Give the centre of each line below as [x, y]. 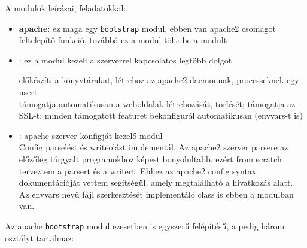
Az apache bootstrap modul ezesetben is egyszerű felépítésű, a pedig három [145, 226]
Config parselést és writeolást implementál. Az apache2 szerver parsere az [153, 147]
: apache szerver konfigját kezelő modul [91, 135]
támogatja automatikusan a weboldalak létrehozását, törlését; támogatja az [157, 103]
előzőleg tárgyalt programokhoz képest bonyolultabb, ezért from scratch [150, 159]
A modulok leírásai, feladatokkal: [66, 8]
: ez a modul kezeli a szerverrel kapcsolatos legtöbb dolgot [125, 60]
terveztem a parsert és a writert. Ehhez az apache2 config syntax [138, 170]
